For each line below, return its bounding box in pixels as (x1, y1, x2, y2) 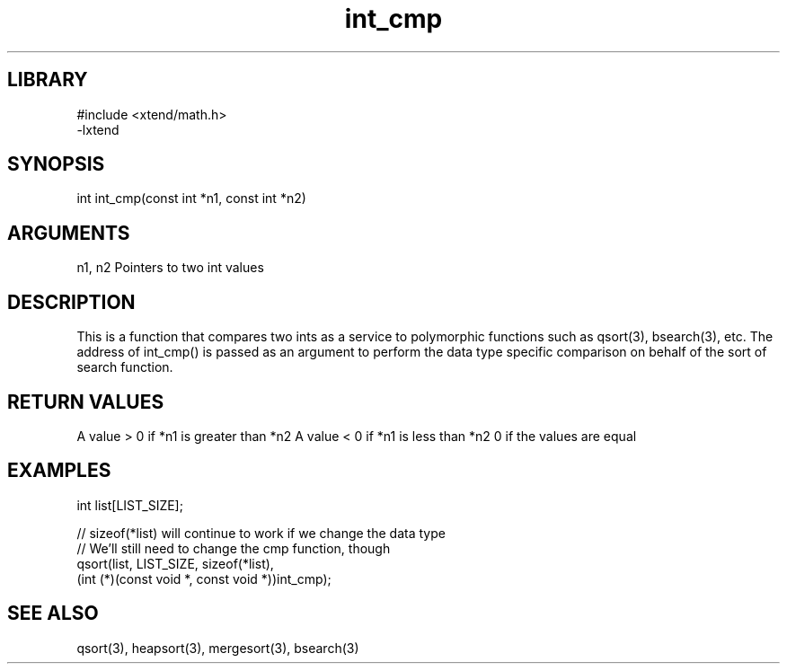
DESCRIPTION (7, 290, 136, 313)
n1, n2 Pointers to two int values (76, 260, 264, 276)
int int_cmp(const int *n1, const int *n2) (76, 190, 306, 207)
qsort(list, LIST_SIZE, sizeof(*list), (76, 555, 274, 571)
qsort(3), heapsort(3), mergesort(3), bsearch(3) (76, 640, 359, 656)
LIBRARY (7, 68, 88, 92)
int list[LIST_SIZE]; (76, 497, 183, 513)
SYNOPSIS (7, 153, 105, 176)
